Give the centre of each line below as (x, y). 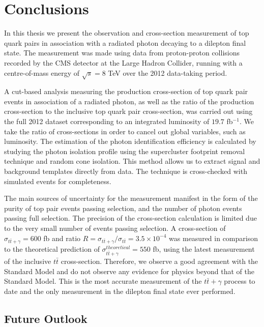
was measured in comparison (213, 238)
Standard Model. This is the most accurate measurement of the (103, 281)
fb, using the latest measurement (204, 249)
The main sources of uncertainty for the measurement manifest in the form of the (131, 198)
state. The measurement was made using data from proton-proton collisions (122, 53)
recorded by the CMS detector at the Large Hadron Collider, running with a (123, 62)
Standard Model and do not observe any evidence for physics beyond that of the (129, 271)
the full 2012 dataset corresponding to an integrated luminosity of (107, 121)
